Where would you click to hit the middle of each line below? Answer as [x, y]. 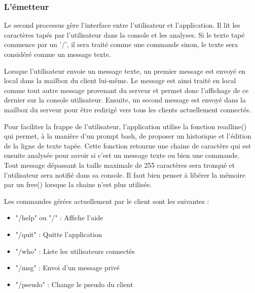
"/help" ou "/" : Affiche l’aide [59, 218]
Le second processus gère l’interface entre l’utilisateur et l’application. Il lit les [122, 25]
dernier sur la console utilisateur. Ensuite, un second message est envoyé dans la [125, 100]
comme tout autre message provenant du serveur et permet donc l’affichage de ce [126, 90]
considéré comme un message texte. [57, 54]
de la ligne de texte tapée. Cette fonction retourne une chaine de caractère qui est [127, 145]
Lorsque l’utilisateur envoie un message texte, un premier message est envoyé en [125, 71]
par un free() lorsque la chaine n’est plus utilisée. [78, 184]
